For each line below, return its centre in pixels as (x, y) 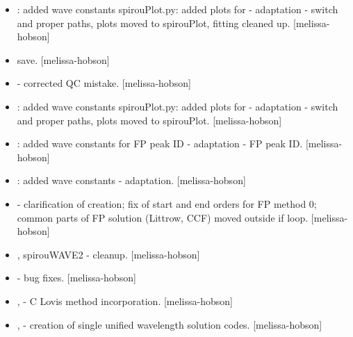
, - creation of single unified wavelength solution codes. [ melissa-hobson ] (170, 324)
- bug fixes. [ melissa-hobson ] (76, 278)
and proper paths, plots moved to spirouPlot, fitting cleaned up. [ (156, 23)
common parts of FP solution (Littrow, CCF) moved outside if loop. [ (165, 217)
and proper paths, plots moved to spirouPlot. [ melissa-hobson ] (149, 120)
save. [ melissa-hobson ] (63, 59)
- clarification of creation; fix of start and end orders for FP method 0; (167, 203)
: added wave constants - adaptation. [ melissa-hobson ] (131, 180)
